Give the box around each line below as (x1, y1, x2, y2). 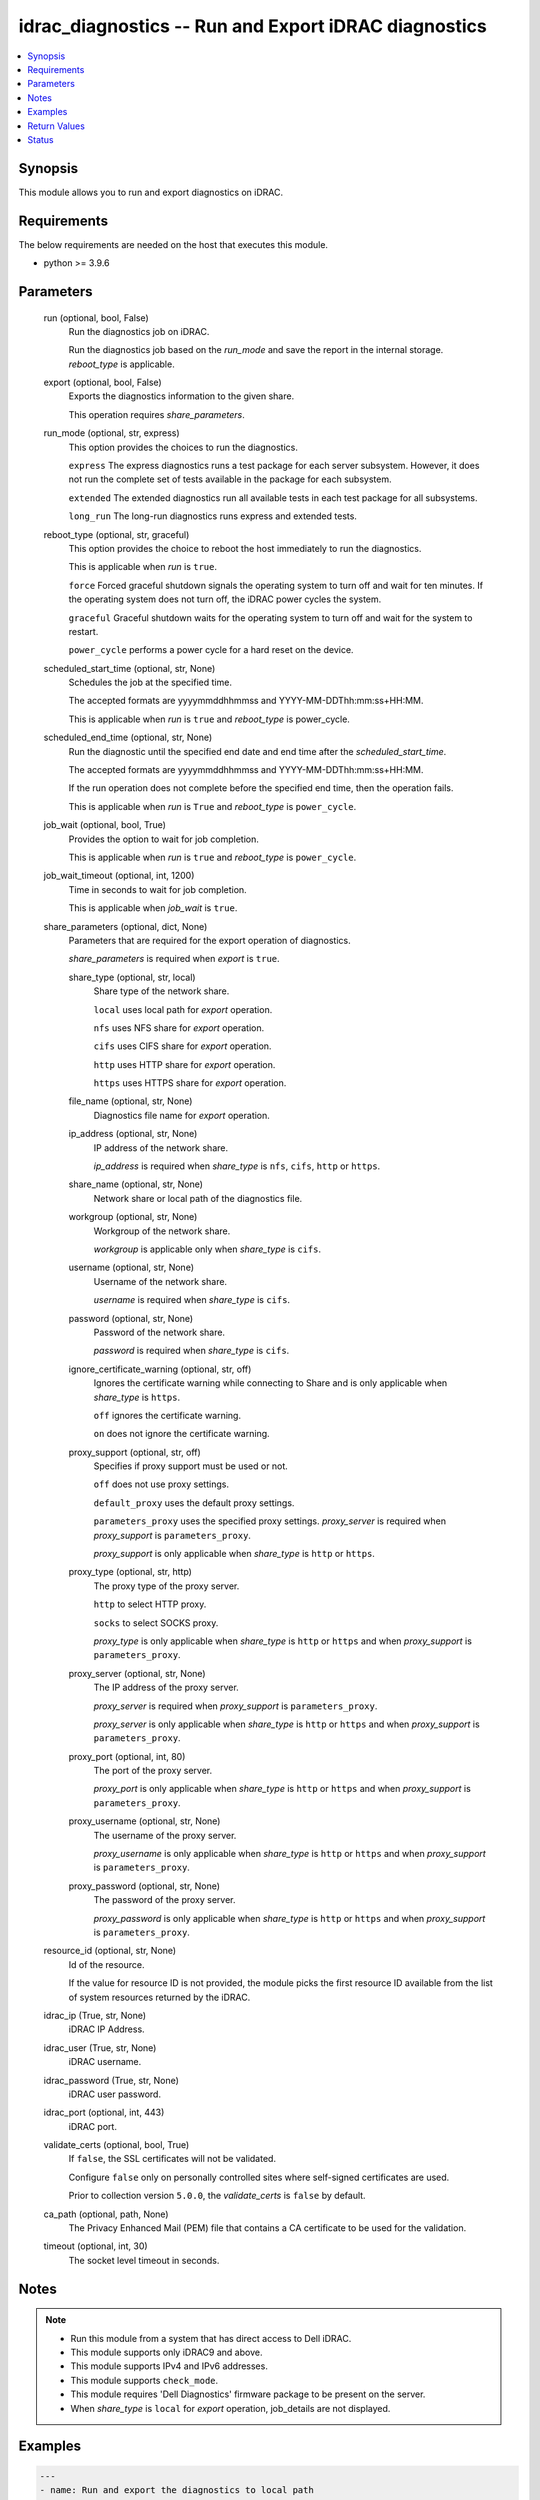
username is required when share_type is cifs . (93, 1294, 290, 1306)
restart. (68, 625, 99, 637)
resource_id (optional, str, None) (43, 1945, 177, 1957)
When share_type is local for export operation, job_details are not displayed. (70, 2402, 391, 2414)
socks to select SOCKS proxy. (93, 1616, 219, 1629)
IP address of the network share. (93, 1141, 229, 1154)
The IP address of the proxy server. (93, 1681, 239, 1694)
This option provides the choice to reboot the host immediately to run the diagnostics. (68, 542, 422, 554)
